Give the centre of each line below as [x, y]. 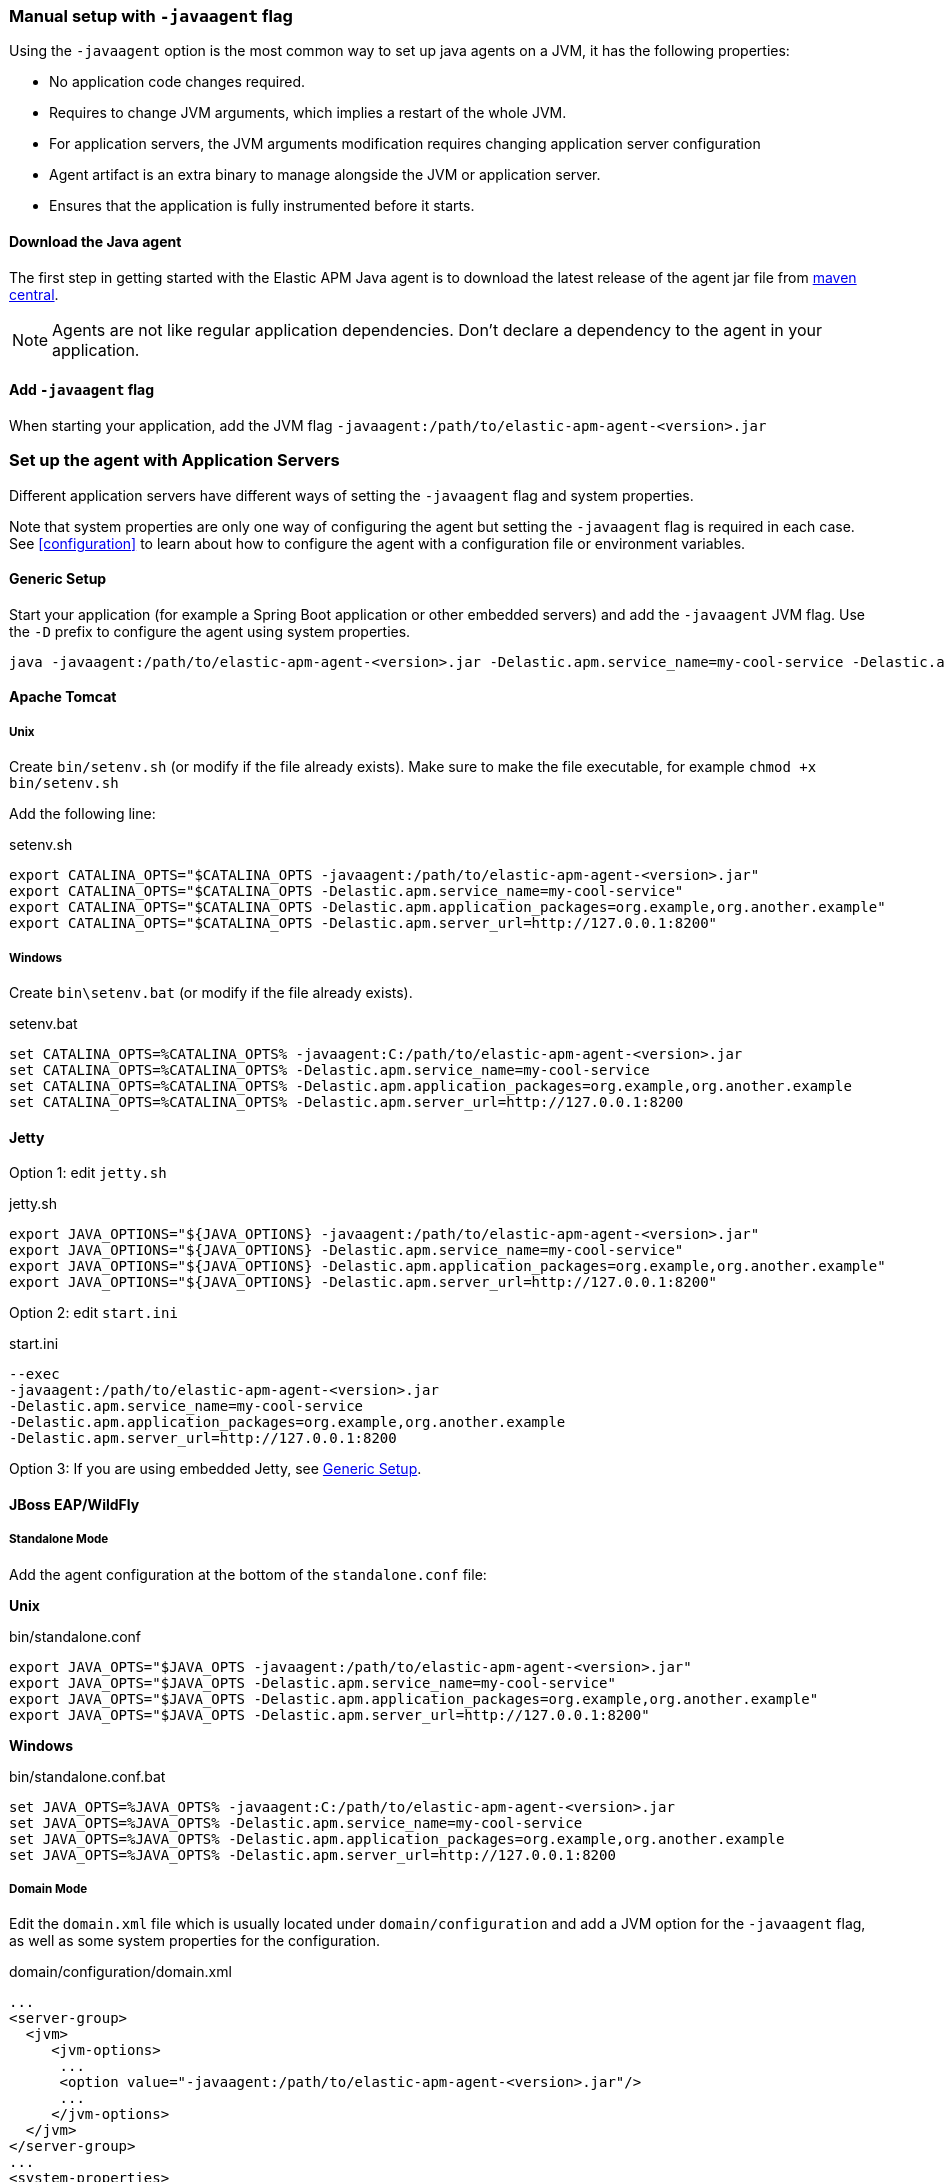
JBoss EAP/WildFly [74, 1504]
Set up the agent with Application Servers [174, 460]
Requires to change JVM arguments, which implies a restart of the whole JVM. [308, 113]
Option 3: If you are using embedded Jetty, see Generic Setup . [215, 1469]
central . [34, 294]
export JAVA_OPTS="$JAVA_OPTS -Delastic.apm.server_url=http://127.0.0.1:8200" [329, 1714]
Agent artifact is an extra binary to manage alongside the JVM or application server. [325, 175]
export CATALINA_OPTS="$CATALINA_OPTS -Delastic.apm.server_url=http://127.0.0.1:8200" [363, 923]
